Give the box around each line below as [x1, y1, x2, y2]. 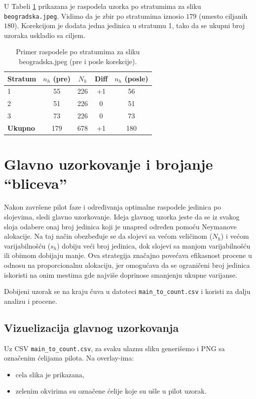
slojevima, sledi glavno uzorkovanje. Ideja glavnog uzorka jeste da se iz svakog [4, 212, 240, 221]
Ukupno [7, 123, 35, 133]
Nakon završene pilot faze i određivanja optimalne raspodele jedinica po [4, 202, 221, 212]
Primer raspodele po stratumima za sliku [16, 46, 140, 57]
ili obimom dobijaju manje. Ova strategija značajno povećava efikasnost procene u [4, 250, 252, 260]
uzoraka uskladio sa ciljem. [4, 30, 85, 40]
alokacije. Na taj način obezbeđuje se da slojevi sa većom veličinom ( [4, 231, 213, 241]
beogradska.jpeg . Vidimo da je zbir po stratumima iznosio [4, 10, 184, 21]
